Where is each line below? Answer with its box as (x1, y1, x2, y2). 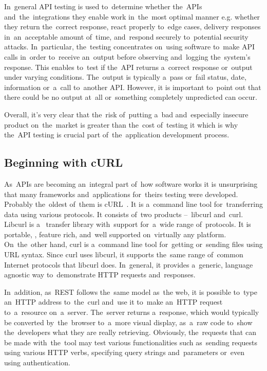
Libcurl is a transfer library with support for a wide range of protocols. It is (4, 219, 251, 229)
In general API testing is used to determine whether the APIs (4, 1, 202, 11)
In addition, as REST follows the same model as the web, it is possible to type (4, 286, 257, 297)
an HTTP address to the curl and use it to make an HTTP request (4, 296, 223, 307)
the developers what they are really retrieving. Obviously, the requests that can (4, 327, 256, 338)
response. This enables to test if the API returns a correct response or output (4, 61, 253, 72)
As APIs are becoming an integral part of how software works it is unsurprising (4, 178, 258, 189)
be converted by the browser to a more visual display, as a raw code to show (4, 316, 253, 327)
